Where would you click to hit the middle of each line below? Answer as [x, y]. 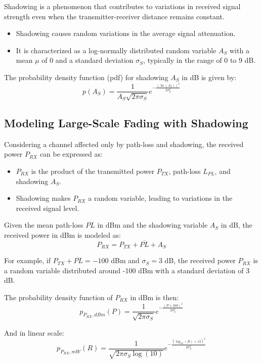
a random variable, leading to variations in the [160, 198]
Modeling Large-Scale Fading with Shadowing [126, 122]
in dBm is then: [155, 297]
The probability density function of [58, 297]
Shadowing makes [43, 198]
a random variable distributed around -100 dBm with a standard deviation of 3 [127, 270]
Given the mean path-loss [44, 225]
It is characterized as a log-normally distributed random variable [116, 50]
